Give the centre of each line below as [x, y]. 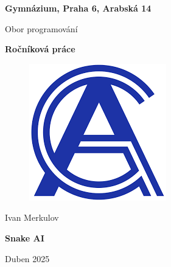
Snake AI [25, 238]
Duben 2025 [27, 258]
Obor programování [41, 28]
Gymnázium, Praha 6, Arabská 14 [78, 8]
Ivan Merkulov [32, 217]
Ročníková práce [40, 49]
